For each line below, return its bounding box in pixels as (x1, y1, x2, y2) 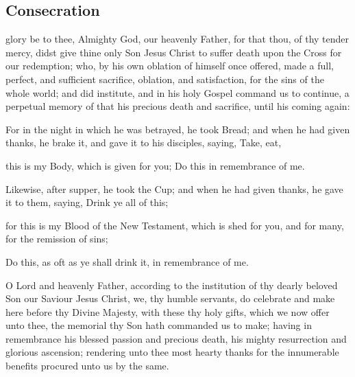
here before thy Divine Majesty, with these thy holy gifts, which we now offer (5, 304, 330, 319)
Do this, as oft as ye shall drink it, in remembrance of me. (5, 254, 249, 269)
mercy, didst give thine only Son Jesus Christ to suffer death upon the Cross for (5, 45, 342, 59)
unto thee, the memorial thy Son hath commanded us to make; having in (5, 318, 312, 332)
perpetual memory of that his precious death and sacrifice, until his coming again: (5, 99, 350, 113)
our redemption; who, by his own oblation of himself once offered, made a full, (5, 58, 334, 73)
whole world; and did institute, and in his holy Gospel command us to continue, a (5, 85, 350, 100)
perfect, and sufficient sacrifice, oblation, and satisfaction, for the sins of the (5, 71, 324, 86)
